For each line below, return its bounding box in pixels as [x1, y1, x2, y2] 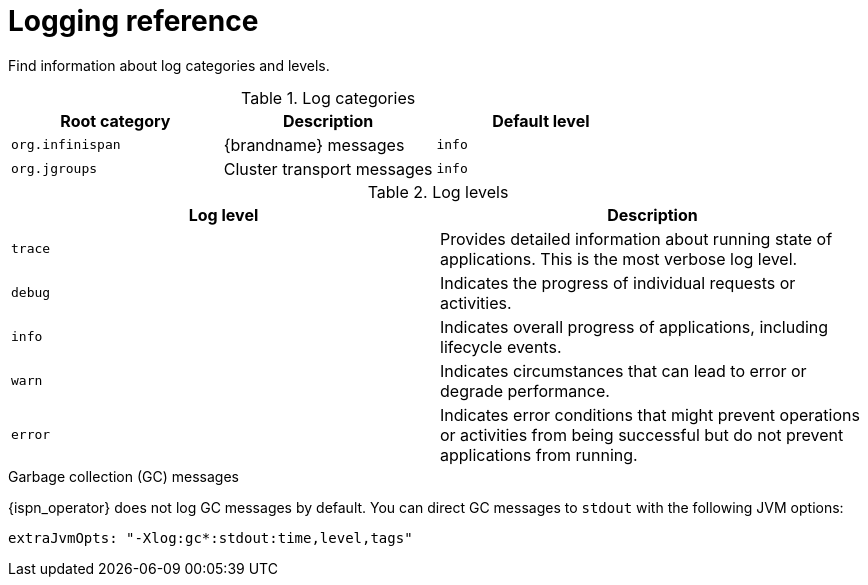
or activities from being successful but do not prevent [440, 424, 844, 445]
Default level [492, 110, 590, 131]
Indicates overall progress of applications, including [440, 316, 829, 337]
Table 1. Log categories [241, 87, 416, 108]
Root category [60, 110, 171, 131]
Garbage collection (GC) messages [8, 467, 239, 485]
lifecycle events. [440, 336, 562, 357]
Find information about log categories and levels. [8, 56, 330, 74]
